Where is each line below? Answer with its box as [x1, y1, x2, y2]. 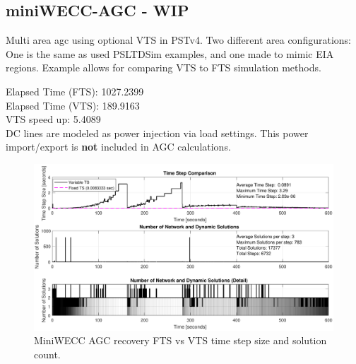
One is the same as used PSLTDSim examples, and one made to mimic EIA [6, 46, 334, 61]
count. [34, 346, 61, 361]
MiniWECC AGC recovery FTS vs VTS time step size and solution [34, 333, 327, 348]
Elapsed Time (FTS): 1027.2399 [6, 83, 144, 98]
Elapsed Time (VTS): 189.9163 [6, 98, 140, 112]
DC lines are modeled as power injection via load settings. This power [6, 125, 309, 140]
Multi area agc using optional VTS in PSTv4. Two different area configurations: [6, 33, 351, 47]
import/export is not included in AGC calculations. [6, 139, 231, 154]
